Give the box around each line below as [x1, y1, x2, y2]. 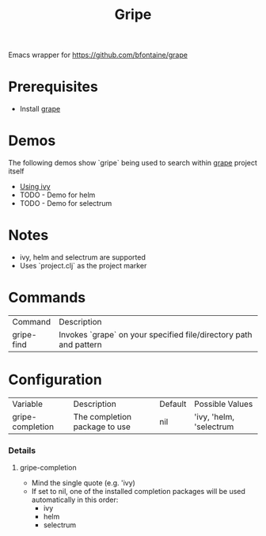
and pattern [59, 339, 103, 350]
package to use [73, 421, 131, 432]
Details [8, 445, 36, 456]
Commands [8, 289, 86, 306]
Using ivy [19, 182, 51, 192]
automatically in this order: [31, 495, 119, 504]
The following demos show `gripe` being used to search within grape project [8, 158, 257, 168]
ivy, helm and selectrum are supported [19, 253, 146, 262]
